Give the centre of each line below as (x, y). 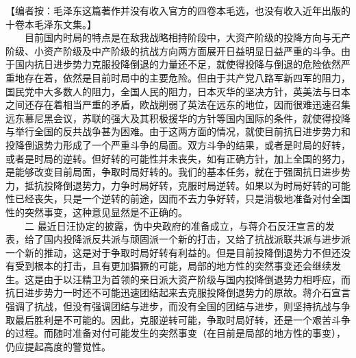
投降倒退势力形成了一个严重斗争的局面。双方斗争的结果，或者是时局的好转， (178, 144)
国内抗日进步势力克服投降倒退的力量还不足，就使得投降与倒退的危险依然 (178, 64)
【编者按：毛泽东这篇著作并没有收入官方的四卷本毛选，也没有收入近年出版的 (178, 10)
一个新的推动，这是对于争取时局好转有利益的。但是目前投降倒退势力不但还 (173, 252)
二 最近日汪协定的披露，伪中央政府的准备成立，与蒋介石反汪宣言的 (175, 225)
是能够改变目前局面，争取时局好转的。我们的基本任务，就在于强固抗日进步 (173, 172)
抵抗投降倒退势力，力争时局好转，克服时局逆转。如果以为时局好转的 (178, 185)
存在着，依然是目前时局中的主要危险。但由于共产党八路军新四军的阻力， (187, 77)
